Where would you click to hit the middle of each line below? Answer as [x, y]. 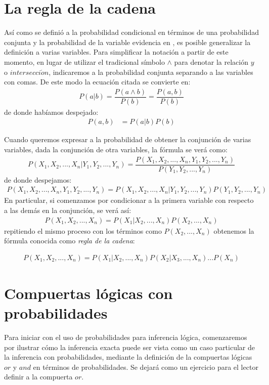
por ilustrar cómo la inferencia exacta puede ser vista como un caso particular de [130, 347]
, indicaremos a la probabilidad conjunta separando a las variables [151, 72]
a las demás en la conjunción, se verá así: [68, 210]
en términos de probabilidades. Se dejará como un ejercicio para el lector [146, 367]
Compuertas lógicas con [88, 293]
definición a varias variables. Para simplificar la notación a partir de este [116, 52]
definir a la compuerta [38, 377]
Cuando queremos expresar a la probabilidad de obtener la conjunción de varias [128, 139]
